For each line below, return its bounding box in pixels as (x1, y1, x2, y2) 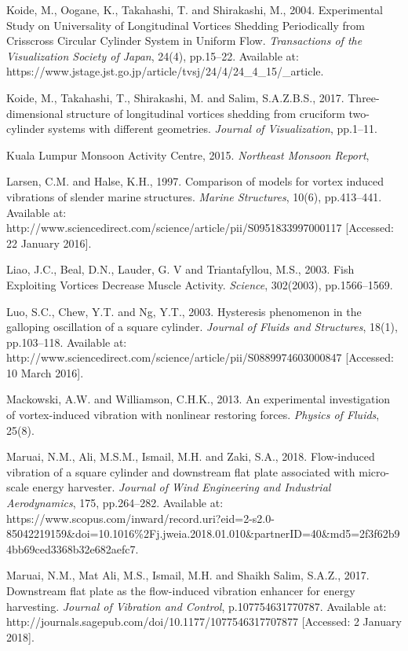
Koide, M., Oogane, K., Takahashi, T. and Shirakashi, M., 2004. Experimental (6, 2, 384, 17)
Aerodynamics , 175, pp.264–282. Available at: (6, 495, 224, 511)
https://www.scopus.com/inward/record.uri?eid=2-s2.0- (6, 509, 275, 526)
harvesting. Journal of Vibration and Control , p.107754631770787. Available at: (6, 598, 387, 614)
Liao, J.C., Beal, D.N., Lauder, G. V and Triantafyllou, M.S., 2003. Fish (6, 261, 355, 278)
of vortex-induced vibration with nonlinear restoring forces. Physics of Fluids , (6, 406, 380, 423)
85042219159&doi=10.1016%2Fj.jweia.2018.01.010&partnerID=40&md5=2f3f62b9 (6, 525, 400, 542)
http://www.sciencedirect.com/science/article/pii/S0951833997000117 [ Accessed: (6, 219, 394, 236)
